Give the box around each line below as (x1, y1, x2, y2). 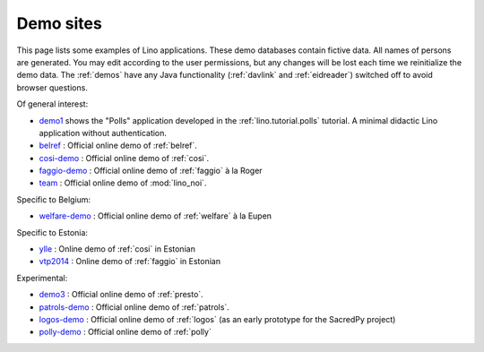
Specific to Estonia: (16, 227, 89, 237)
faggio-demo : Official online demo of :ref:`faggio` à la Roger (39, 166, 264, 176)
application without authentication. (39, 127, 168, 138)
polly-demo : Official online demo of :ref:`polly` (39, 327, 212, 338)
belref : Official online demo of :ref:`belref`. (39, 140, 197, 151)
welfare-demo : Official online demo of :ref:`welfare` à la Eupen (39, 210, 272, 221)
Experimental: (16, 272, 68, 283)
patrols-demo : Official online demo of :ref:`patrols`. (39, 301, 230, 313)
